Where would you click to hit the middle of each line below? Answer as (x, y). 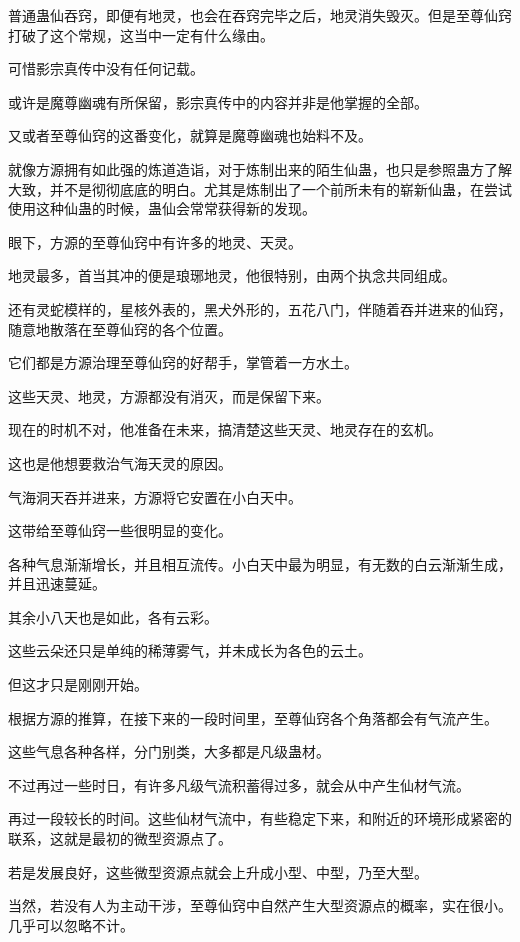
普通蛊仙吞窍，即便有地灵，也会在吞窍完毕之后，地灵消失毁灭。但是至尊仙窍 (260, 15)
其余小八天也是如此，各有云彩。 (113, 616)
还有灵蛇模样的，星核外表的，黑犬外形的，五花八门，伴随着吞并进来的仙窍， (260, 308)
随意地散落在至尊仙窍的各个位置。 (120, 328)
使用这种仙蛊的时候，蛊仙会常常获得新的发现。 (162, 208)
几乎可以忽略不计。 (71, 924)
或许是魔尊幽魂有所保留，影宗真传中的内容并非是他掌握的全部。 (218, 101)
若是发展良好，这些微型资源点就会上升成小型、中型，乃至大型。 (218, 871)
